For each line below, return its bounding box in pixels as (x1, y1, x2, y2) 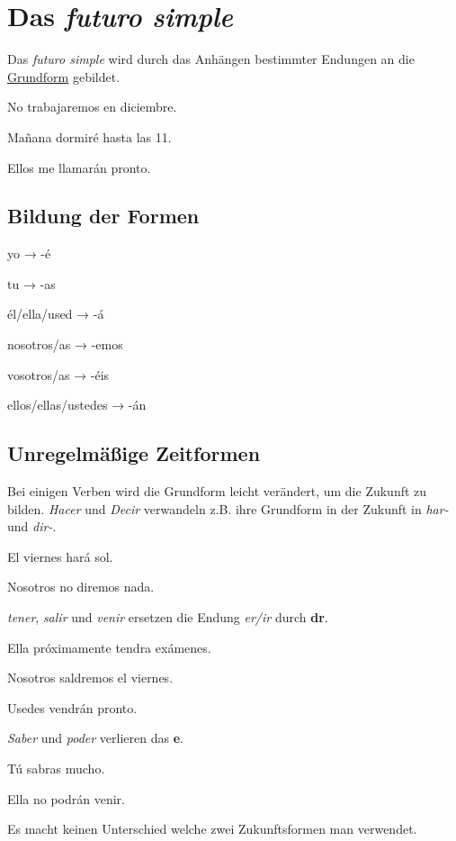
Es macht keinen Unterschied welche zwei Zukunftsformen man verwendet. (7, 819, 417, 838)
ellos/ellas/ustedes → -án (7, 395, 147, 414)
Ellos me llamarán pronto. (7, 158, 151, 176)
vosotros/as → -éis (7, 365, 110, 384)
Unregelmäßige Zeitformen (7, 439, 261, 467)
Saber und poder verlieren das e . (7, 728, 183, 747)
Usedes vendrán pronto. (7, 698, 138, 717)
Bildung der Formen (7, 202, 200, 230)
